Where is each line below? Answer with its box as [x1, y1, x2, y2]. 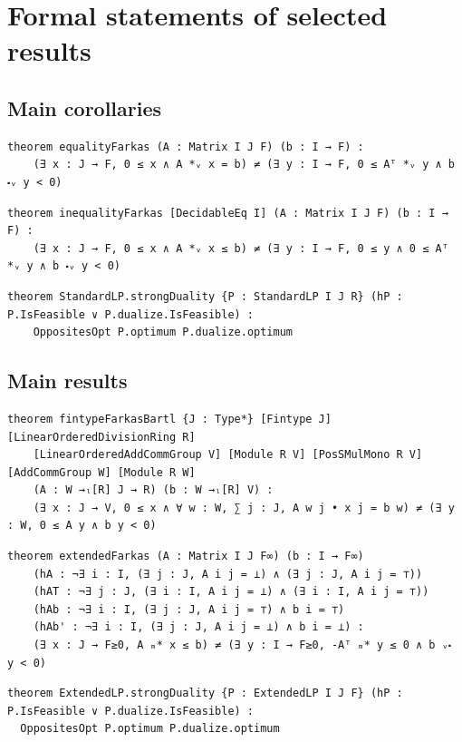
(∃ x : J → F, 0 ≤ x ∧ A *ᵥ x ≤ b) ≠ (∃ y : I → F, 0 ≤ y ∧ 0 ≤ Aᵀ [33, 241, 448, 255]
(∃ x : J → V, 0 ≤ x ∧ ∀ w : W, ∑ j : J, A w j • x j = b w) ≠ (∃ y [33, 501, 455, 514]
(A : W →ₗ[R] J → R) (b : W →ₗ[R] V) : [33, 483, 274, 497]
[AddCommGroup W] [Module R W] [7, 465, 196, 479]
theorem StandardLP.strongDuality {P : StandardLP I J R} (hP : [7, 289, 403, 303]
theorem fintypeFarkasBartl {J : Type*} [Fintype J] [7, 412, 332, 425]
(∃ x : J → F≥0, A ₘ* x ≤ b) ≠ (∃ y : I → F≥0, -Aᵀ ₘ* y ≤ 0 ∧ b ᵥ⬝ [33, 639, 452, 652]
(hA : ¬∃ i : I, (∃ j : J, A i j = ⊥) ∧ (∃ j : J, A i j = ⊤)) [33, 567, 423, 581]
